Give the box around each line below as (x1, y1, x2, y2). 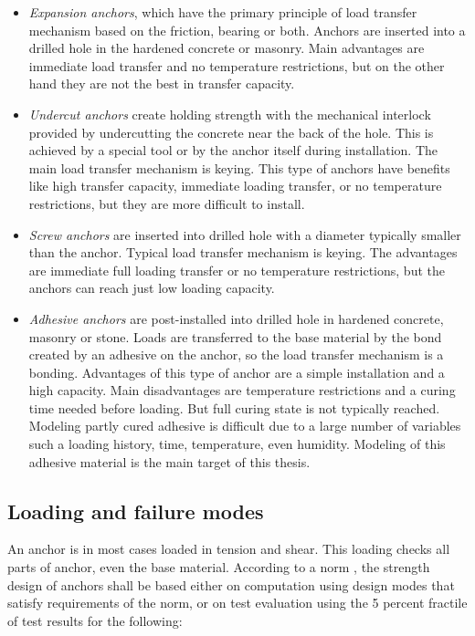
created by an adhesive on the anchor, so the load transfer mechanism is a (28, 345, 444, 364)
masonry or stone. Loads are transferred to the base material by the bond (28, 327, 442, 346)
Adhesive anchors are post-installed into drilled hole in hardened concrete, (28, 308, 444, 328)
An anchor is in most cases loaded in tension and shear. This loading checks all (7, 539, 450, 558)
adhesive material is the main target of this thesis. (28, 452, 311, 471)
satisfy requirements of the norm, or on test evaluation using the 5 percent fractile (7, 593, 468, 612)
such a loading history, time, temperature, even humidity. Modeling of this (28, 434, 446, 454)
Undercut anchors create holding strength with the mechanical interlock (28, 104, 431, 123)
